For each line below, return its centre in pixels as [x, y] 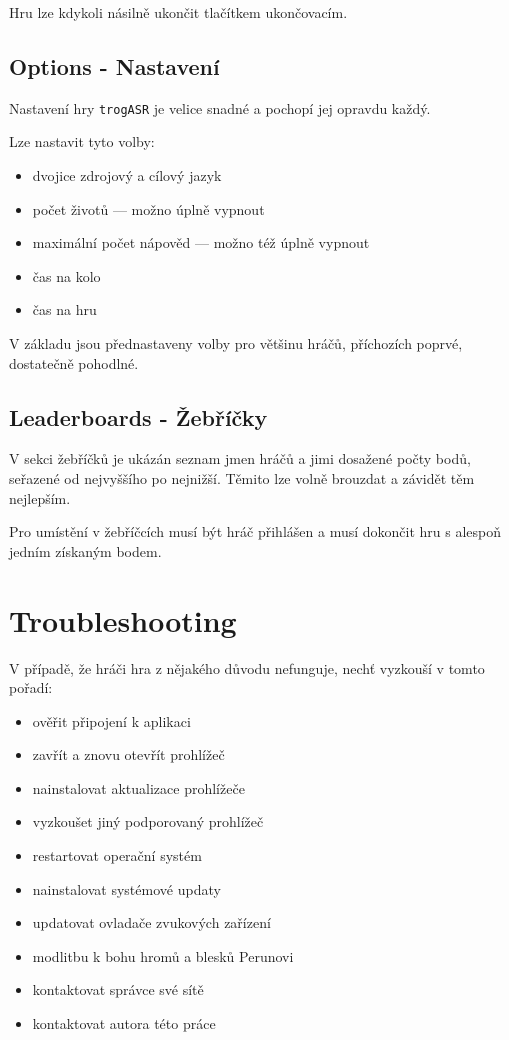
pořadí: [31, 687]
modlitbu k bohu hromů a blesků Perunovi [163, 955]
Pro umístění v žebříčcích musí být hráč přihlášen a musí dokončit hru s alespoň [255, 531]
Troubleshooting [123, 619]
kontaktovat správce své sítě [118, 989]
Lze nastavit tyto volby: [82, 141]
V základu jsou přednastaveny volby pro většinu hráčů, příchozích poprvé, [236, 343]
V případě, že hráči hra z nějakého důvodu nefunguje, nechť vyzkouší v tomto [247, 667]
